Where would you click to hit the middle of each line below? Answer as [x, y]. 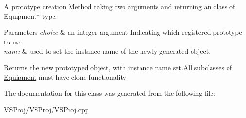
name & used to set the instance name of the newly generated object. [107, 51]
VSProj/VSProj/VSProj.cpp [46, 109]
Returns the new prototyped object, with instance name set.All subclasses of [118, 67]
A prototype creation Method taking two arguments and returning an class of [120, 6]
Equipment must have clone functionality [65, 77]
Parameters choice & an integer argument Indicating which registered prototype [123, 32]
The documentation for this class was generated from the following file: [110, 93]
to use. [14, 41]
